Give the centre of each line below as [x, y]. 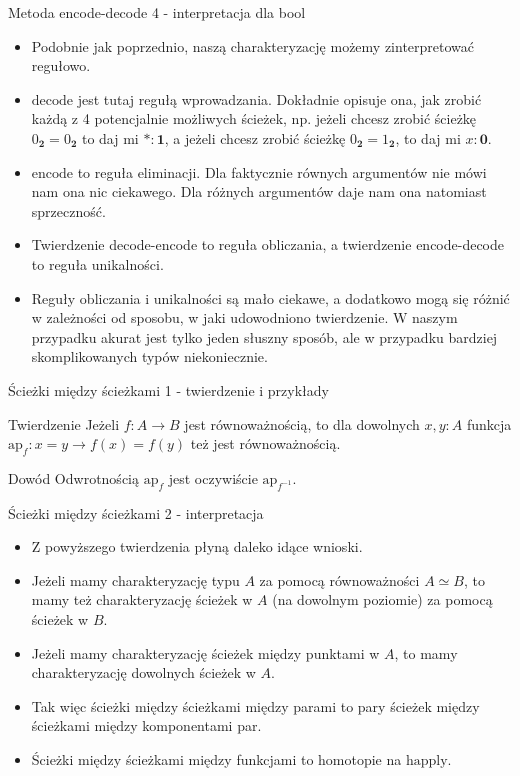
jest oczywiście [213, 477]
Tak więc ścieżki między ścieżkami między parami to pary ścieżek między [255, 705]
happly [426, 761]
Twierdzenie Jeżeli [64, 423]
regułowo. [61, 65]
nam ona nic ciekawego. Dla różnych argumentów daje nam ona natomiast [259, 191]
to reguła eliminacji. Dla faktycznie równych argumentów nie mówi [282, 171]
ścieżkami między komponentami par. [146, 725]
